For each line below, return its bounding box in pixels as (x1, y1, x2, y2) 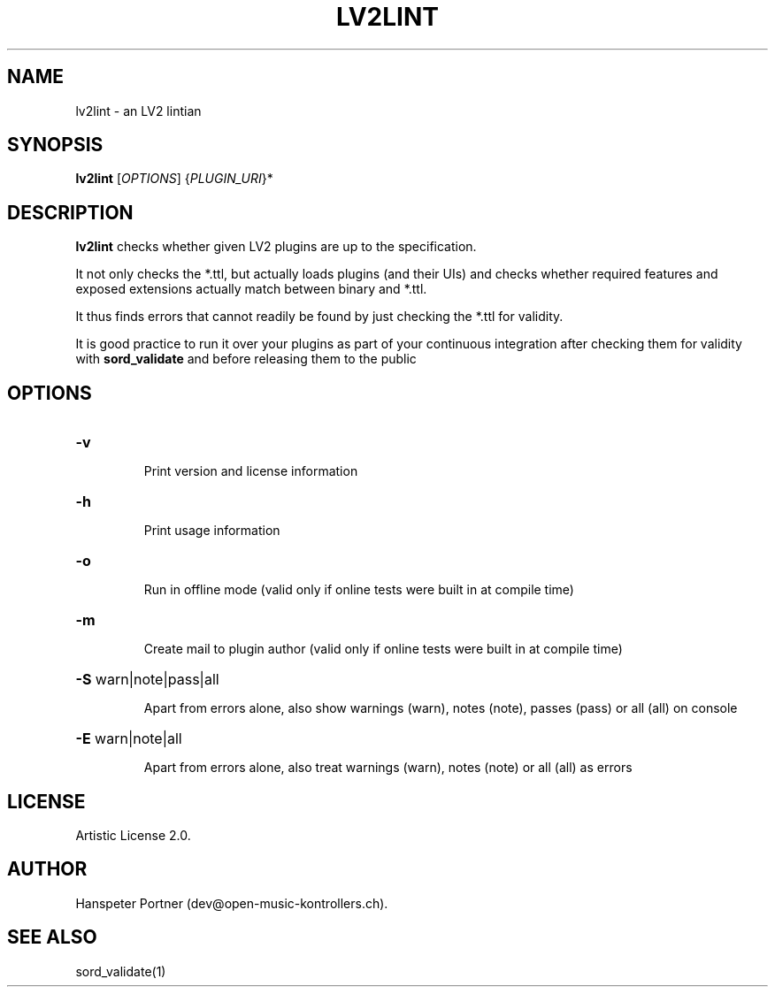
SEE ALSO (7, 926, 97, 949)
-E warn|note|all (75, 730, 182, 748)
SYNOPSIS (7, 134, 104, 157)
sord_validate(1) (75, 963, 166, 979)
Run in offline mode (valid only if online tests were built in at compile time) (143, 582, 574, 598)
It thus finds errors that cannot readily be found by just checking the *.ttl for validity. (75, 309, 564, 325)
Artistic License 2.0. (75, 827, 191, 843)
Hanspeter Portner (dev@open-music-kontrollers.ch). (75, 895, 388, 911)
